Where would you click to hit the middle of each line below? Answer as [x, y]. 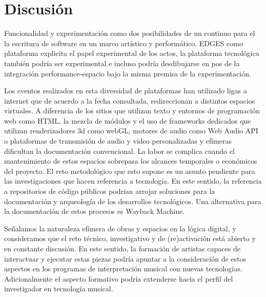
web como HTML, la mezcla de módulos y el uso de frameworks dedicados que [128, 120]
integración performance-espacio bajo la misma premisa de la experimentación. [128, 73]
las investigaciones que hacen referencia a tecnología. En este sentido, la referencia [133, 181]
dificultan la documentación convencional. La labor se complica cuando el [119, 151]
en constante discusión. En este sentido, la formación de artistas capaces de [122, 248]
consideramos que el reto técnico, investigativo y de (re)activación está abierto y [130, 238]
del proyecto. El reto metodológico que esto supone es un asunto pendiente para [130, 171]
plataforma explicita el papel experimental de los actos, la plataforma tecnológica [132, 53]
